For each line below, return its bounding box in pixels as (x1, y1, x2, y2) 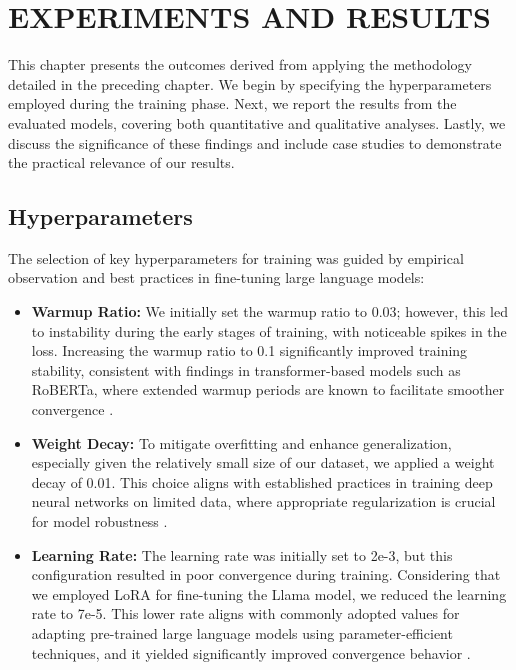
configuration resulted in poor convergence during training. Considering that (31, 564, 501, 585)
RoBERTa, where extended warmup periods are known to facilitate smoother (31, 379, 505, 400)
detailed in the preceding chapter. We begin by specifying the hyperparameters (8, 73, 492, 94)
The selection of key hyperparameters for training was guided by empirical (8, 247, 464, 268)
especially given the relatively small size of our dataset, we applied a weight (31, 452, 495, 473)
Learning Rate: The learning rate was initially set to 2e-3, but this (31, 544, 453, 565)
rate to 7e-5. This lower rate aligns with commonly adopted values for (31, 603, 460, 624)
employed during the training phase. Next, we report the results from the (8, 93, 457, 114)
